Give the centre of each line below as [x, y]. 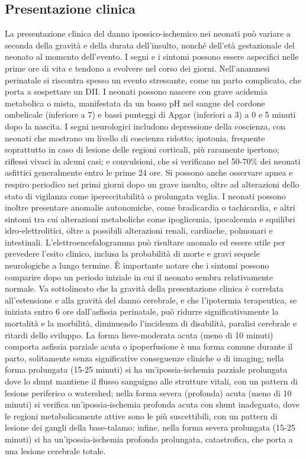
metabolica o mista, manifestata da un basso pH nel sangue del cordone [135, 103]
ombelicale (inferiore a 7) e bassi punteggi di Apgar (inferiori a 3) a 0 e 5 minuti [150, 114]
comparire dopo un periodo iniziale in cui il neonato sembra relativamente [139, 277]
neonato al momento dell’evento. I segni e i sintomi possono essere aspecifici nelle [152, 56]
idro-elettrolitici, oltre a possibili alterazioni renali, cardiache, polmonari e [139, 230]
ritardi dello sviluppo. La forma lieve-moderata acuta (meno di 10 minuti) [139, 334]
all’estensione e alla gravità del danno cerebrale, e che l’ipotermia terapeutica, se [151, 300]
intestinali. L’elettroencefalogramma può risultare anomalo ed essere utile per [145, 242]
